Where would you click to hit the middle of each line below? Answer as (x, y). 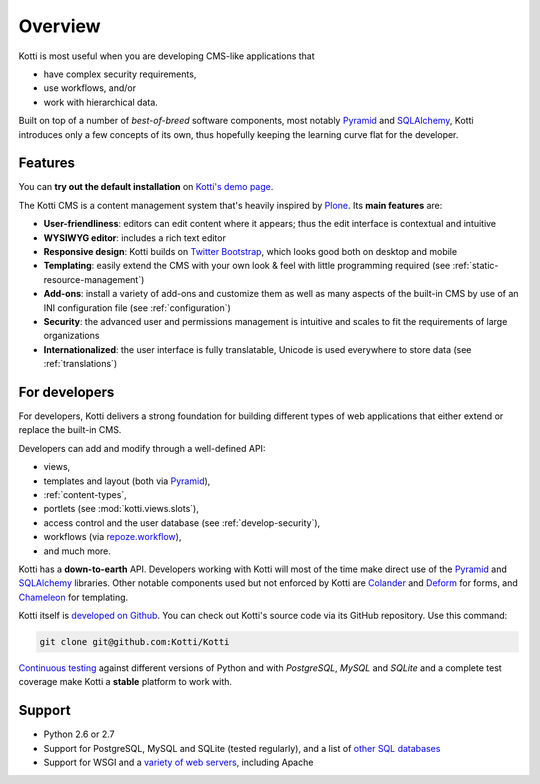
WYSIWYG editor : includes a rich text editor (135, 237)
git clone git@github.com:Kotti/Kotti (134, 642)
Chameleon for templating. (73, 597)
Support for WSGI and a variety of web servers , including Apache (178, 762)
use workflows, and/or (90, 88)
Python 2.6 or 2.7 (79, 734)
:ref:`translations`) (80, 364)
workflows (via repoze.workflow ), (112, 537)
